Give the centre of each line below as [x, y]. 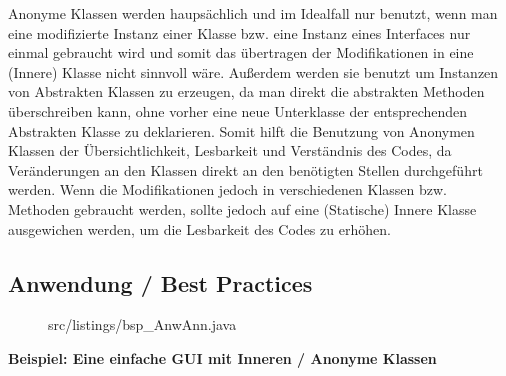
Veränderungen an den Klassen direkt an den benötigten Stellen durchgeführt [245, 169]
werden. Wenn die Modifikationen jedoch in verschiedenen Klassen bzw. [227, 189]
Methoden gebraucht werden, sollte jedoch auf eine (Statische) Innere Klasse [242, 208]
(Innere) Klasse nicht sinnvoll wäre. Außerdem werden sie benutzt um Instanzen [253, 71]
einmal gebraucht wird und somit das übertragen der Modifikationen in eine [241, 52]
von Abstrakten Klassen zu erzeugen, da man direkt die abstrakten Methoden [246, 91]
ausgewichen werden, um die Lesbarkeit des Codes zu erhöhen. [199, 228]
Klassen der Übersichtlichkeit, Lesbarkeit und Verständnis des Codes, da [230, 150]
